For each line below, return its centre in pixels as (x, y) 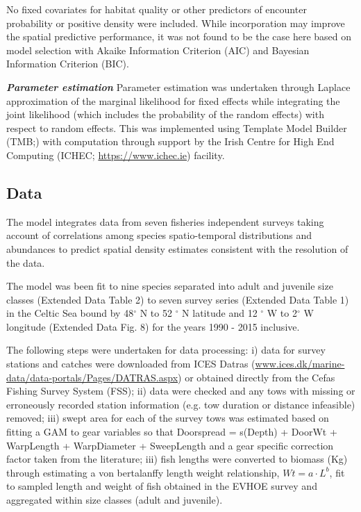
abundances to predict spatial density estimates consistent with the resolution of (177, 248)
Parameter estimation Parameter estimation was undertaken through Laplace (178, 86)
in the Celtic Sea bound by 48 (70, 313)
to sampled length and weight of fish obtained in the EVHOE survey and (162, 486)
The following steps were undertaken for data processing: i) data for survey (166, 350)
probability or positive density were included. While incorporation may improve (176, 23)
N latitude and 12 (220, 313)
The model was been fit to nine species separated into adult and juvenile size (170, 286)
